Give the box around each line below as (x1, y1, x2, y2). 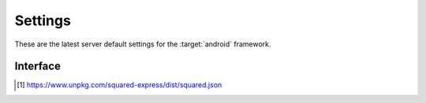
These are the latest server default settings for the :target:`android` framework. (14, 39, 271, 49)
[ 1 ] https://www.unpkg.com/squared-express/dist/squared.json (17, 80, 222, 90)
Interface (14, 60, 61, 73)
